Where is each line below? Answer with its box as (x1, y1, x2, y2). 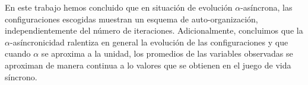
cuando (5, 47, 31, 60)
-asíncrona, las (240, 1, 293, 13)
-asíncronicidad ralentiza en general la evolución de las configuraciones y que (9, 35, 288, 48)
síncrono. (5, 70, 37, 83)
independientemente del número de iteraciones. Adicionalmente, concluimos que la (5, 24, 303, 37)
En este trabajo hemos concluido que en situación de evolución (5, 1, 233, 13)
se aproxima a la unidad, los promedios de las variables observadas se (41, 47, 293, 60)
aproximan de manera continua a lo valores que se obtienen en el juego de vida (5, 58, 291, 71)
